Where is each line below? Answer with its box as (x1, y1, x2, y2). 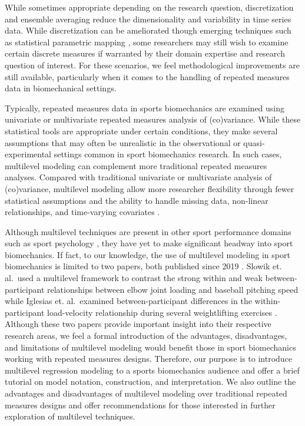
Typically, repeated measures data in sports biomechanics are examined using (5, 101, 285, 114)
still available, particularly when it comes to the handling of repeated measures (5, 70, 290, 82)
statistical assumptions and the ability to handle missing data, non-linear (5, 194, 268, 206)
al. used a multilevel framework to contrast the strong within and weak (5, 272, 263, 284)
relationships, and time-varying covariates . (5, 206, 160, 218)
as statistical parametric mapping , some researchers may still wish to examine (5, 35, 289, 48)
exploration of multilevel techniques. (5, 410, 135, 422)
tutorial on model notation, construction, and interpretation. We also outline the (5, 375, 296, 388)
